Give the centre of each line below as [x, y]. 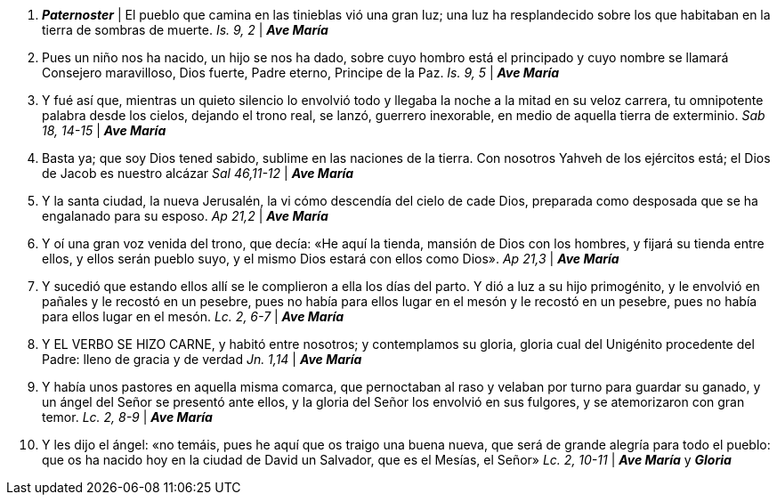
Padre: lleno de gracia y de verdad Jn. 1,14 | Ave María [202, 359]
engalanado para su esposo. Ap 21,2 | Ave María [185, 216]
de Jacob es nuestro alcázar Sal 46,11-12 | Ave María [198, 173]
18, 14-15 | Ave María [104, 130]
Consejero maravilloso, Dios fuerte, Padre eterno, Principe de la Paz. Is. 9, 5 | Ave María [301, 73]
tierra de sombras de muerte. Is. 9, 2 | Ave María [185, 30]
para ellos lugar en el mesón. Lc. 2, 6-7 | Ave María [193, 316]
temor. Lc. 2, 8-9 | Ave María [127, 417]
